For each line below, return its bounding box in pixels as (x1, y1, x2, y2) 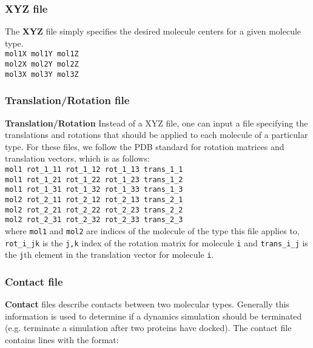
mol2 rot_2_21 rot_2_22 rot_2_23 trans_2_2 (5, 205, 183, 214)
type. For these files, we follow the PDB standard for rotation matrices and (5, 140, 284, 153)
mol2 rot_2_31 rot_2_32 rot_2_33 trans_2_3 (5, 215, 183, 225)
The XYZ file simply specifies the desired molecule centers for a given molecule (5, 25, 301, 38)
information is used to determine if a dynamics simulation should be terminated (5, 309, 302, 322)
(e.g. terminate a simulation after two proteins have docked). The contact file (5, 321, 292, 334)
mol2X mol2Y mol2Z (5, 60, 79, 69)
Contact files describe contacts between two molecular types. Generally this (5, 298, 289, 310)
